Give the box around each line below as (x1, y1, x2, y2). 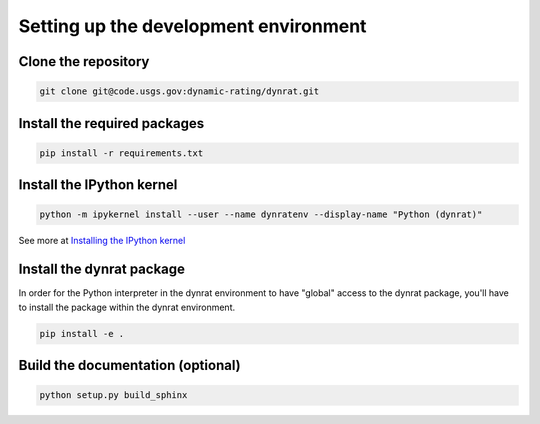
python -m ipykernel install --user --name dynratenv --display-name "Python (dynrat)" (39, 209, 483, 220)
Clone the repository (18, 53, 150, 70)
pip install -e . (39, 328, 125, 339)
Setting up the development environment (18, 15, 367, 37)
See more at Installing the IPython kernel (18, 235, 186, 247)
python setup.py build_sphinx (39, 390, 188, 401)
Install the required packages (18, 115, 205, 132)
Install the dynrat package (18, 261, 185, 278)
